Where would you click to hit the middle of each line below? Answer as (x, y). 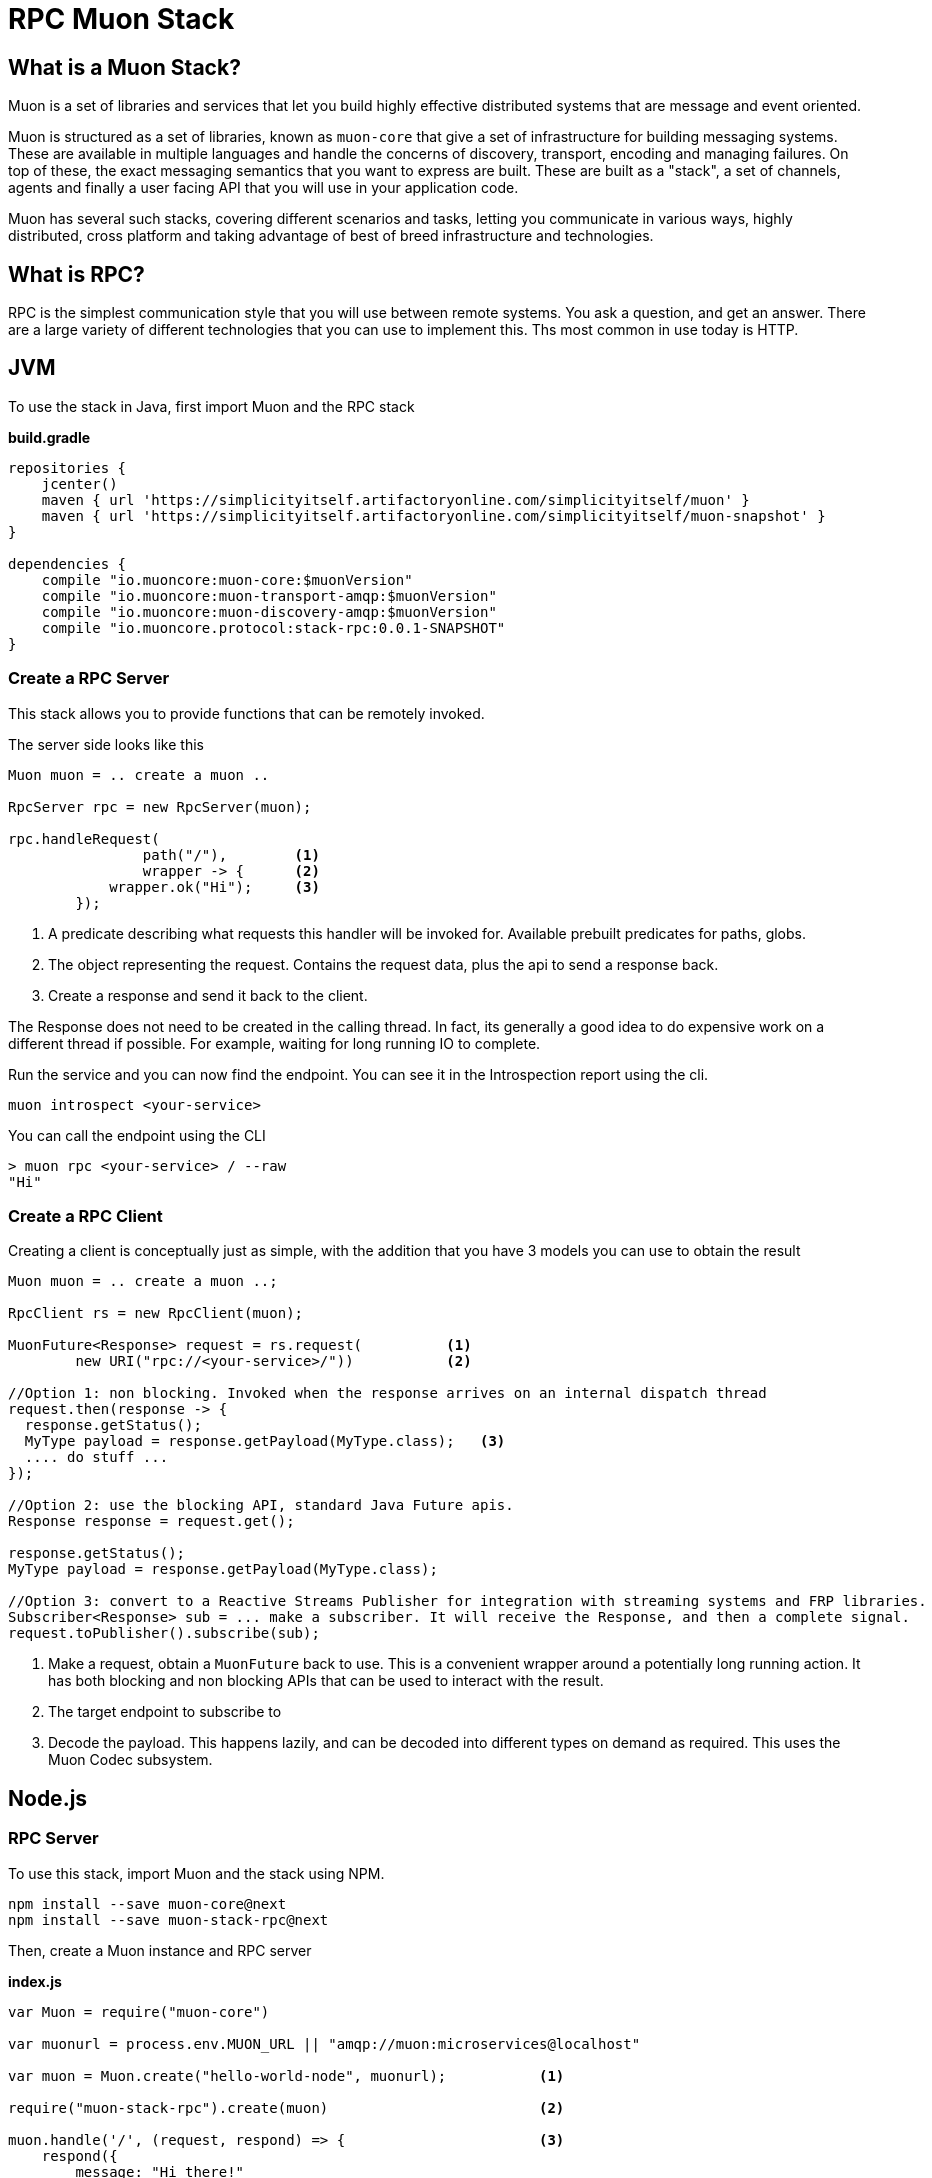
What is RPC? (76, 274)
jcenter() (79, 483)
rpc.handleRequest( (84, 838)
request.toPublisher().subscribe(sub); (164, 1633)
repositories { (67, 467)
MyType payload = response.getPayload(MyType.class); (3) (265, 1441)
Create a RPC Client (85, 1215)
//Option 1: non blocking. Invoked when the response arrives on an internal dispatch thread (387, 1393)
